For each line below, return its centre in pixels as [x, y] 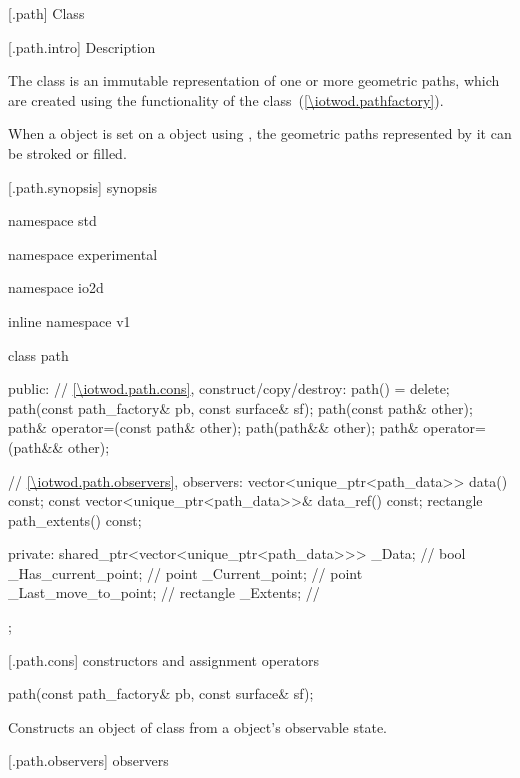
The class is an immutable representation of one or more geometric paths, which [254, 80]
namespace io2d [56, 287]
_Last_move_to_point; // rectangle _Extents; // [164, 592]
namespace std [52, 220]
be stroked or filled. [67, 152]
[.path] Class [46, 13]
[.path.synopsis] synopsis [83, 186]
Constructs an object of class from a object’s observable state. [198, 726]
